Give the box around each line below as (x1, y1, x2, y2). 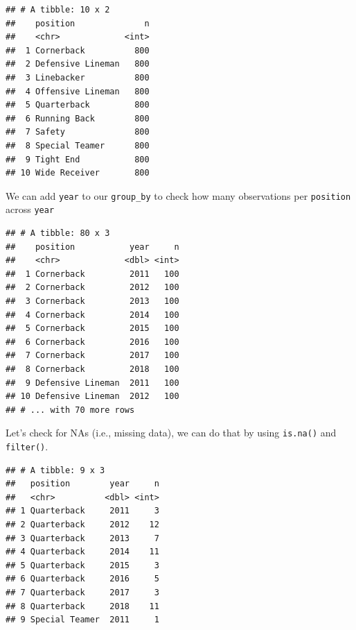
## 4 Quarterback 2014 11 (6, 547, 159, 557)
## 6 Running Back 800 (6, 113, 150, 124)
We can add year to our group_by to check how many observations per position (6, 188, 351, 203)
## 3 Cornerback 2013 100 (6, 296, 179, 306)
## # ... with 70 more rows (6, 405, 135, 415)
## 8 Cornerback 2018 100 (6, 364, 179, 374)
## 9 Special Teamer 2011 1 (6, 615, 159, 625)
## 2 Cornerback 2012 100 (6, 282, 179, 293)
